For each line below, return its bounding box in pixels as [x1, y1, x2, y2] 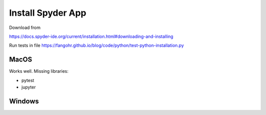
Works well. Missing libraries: [9, 68, 68, 74]
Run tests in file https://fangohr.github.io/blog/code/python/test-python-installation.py [9, 42, 184, 49]
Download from [9, 25, 41, 30]
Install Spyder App [9, 7, 86, 18]
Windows [9, 97, 39, 105]
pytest [21, 77, 34, 83]
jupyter [21, 84, 36, 90]
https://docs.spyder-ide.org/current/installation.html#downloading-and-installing [9, 33, 173, 39]
